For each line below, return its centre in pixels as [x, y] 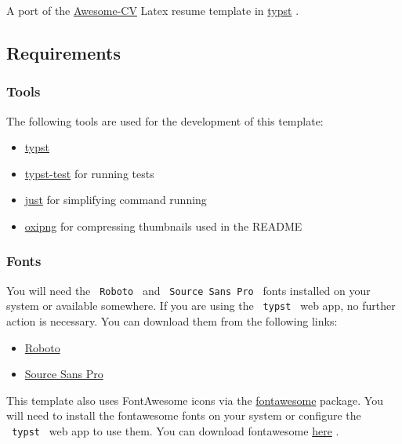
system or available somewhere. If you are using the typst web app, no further [201, 306]
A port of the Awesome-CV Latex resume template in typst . [153, 10]
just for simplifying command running [116, 200]
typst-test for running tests [89, 173]
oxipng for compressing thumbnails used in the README [163, 226]
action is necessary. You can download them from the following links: [172, 321]
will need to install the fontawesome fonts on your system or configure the [184, 415]
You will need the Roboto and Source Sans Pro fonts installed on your [188, 290]
